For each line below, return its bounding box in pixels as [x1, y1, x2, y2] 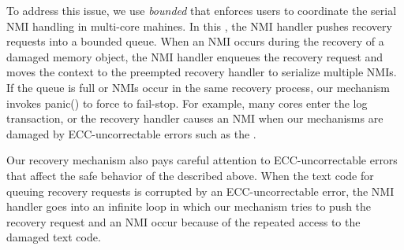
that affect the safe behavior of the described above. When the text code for [6, 167, 374, 183]
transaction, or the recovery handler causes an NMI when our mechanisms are [6, 110, 383, 127]
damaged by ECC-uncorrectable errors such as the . [6, 125, 256, 142]
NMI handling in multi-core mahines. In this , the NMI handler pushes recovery [6, 17, 392, 34]
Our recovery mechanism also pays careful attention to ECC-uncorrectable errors [6, 152, 398, 168]
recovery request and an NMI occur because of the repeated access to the [6, 213, 361, 230]
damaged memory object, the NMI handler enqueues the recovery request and [6, 48, 383, 64]
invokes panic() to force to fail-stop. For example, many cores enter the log [6, 94, 368, 111]
